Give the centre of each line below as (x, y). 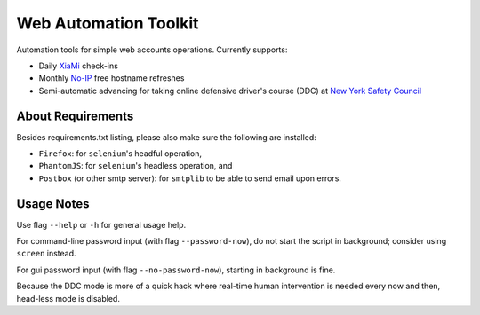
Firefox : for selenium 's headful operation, (120, 154)
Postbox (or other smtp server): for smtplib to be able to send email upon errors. (190, 178)
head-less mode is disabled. (68, 298)
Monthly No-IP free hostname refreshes (112, 78)
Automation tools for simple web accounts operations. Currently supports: (152, 50)
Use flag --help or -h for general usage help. (101, 224)
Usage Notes (53, 204)
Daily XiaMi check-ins (79, 66)
